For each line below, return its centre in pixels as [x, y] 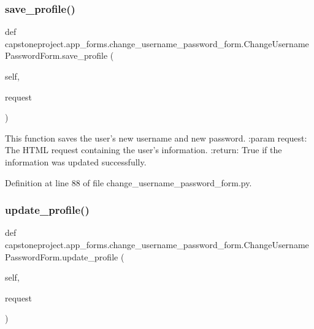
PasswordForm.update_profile [62, 256]
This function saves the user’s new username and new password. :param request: [156, 138]
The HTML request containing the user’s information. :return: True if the [144, 150]
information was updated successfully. [76, 161]
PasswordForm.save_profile [56, 55]
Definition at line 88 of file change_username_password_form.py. [128, 182]
